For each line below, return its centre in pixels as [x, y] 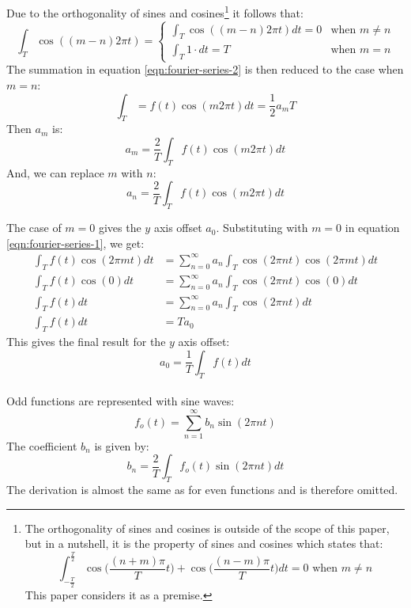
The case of [34, 228]
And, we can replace [55, 172]
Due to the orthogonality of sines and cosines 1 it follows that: [155, 11]
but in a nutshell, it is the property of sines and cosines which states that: [204, 543]
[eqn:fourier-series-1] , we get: [75, 243]
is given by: [122, 445]
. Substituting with [262, 228]
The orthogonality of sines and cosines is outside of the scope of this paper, [207, 528]
